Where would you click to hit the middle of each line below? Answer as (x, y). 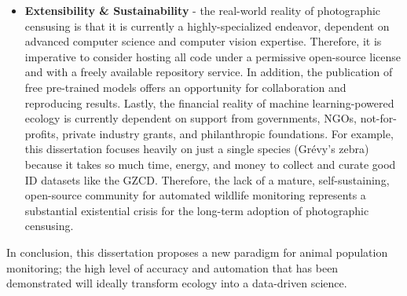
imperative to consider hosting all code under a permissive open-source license (213, 56)
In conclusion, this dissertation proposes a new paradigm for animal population (197, 252)
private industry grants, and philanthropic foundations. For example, (228, 133)
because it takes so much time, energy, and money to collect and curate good (210, 164)
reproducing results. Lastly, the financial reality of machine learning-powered (209, 102)
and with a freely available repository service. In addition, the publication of (209, 72)
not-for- (378, 118)
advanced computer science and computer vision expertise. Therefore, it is (203, 41)
